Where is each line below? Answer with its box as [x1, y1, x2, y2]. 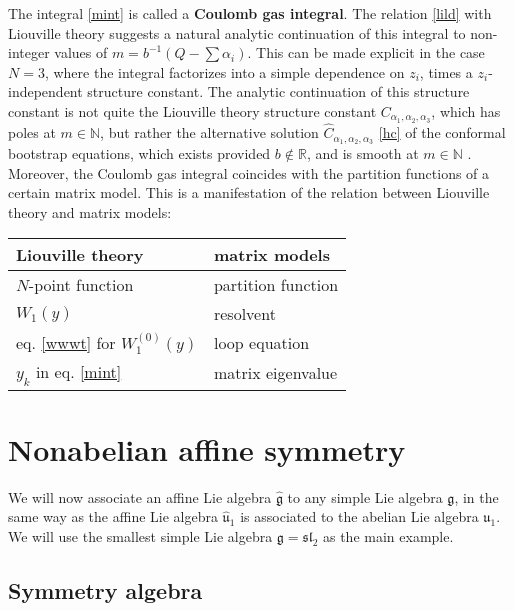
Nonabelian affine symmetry [8, 428, 406, 469]
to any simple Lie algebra [287, 486, 443, 507]
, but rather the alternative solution [100, 122, 319, 143]
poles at [8, 122, 56, 143]
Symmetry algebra [8, 574, 203, 605]
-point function [28, 273, 134, 297]
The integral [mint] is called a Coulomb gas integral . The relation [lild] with [8, 3, 492, 23]
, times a [419, 61, 473, 82]
